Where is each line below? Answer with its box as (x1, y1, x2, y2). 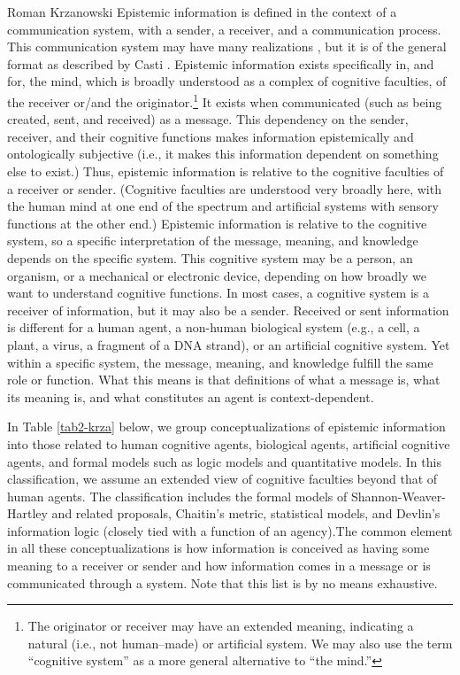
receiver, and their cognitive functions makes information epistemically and (7, 127, 414, 145)
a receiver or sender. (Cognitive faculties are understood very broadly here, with (7, 179, 441, 198)
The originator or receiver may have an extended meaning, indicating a (27, 617, 414, 635)
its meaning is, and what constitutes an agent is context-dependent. (7, 387, 374, 406)
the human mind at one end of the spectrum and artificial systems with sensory (7, 197, 439, 215)
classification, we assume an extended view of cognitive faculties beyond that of (7, 469, 438, 488)
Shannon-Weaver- (350, 486, 446, 505)
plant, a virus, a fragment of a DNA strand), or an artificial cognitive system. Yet (7, 335, 450, 353)
